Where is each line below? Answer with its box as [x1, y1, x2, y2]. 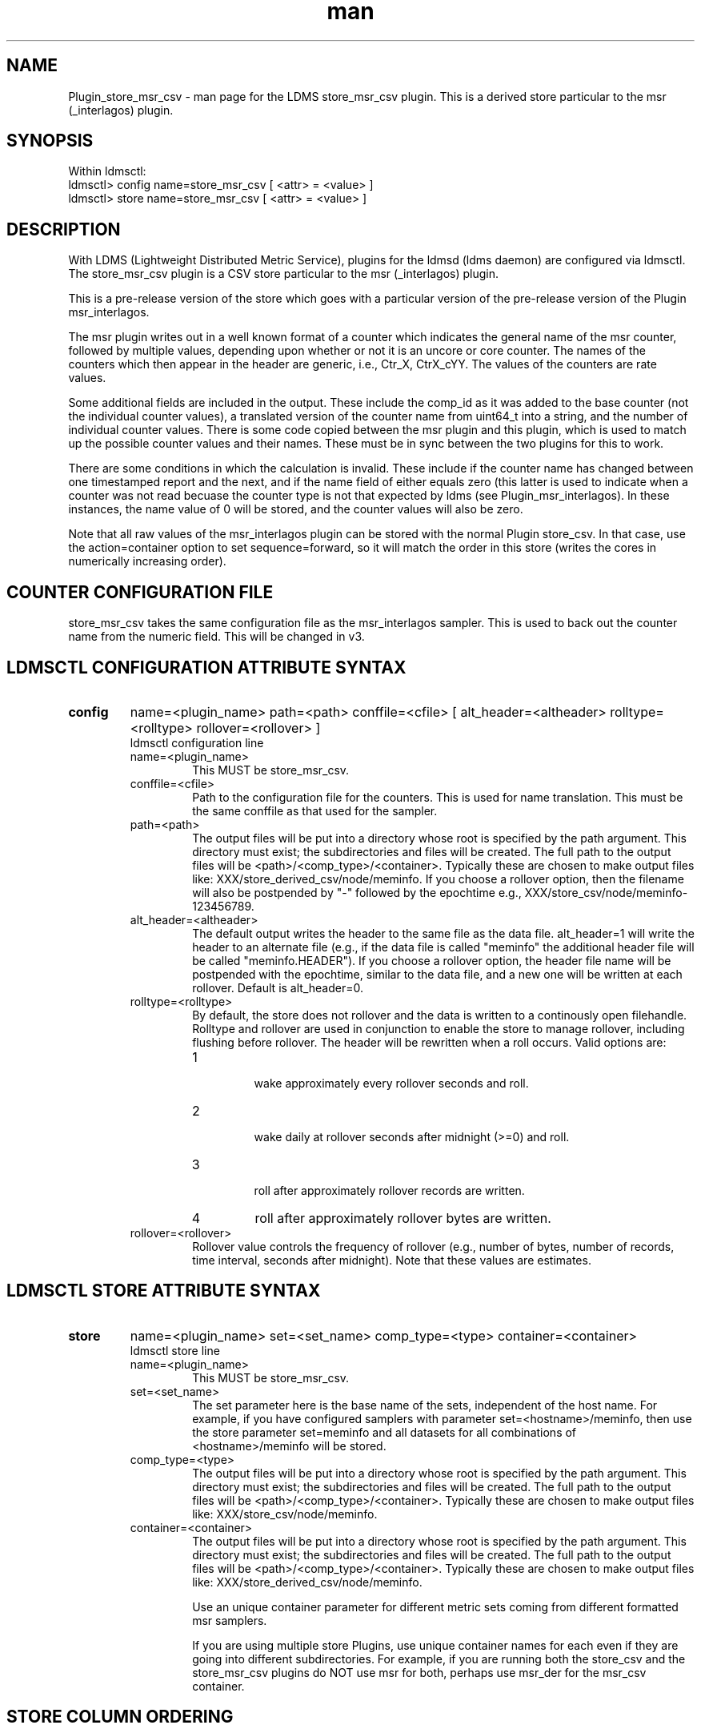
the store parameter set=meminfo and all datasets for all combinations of [192, 1425, 577, 1439]
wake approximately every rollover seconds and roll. [254, 1076, 529, 1090]
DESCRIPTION [6, 219, 121, 239]
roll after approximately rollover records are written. [254, 1183, 525, 1197]
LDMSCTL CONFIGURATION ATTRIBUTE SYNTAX [6, 657, 407, 678]
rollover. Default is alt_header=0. [192, 980, 363, 995]
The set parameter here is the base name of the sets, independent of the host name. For [192, 1397, 658, 1412]
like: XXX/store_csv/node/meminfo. [192, 1506, 378, 1521]
